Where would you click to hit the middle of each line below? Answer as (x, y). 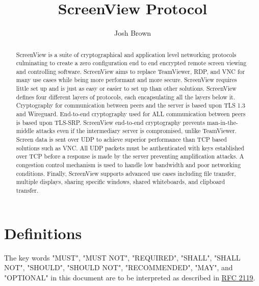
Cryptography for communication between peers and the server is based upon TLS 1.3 (131, 105)
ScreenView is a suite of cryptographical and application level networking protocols (126, 54)
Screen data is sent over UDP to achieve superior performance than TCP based (121, 139)
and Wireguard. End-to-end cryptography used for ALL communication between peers (131, 114)
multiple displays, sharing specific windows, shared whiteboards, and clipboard (121, 182)
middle (25, 131)
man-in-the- (222, 122)
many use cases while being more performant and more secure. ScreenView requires (126, 80)
